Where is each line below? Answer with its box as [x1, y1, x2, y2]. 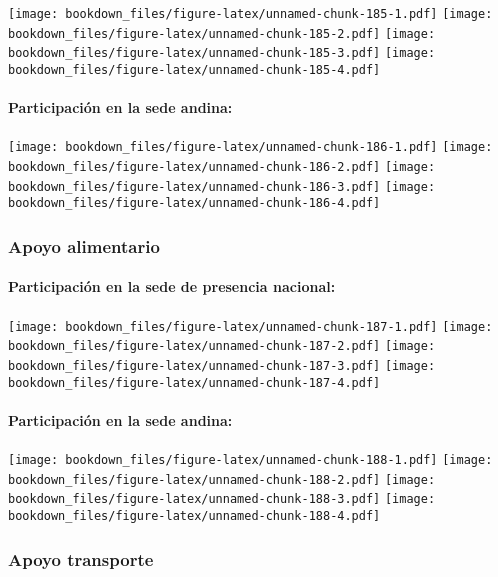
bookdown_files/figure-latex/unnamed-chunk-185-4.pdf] [8, 62, 381, 77]
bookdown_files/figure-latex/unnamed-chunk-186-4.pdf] [8, 196, 381, 211]
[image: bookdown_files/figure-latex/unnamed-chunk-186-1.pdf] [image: [8, 140, 493, 155]
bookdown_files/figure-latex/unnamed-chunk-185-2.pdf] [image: [8, 26, 436, 41]
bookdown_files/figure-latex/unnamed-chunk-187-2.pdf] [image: [8, 339, 436, 354]
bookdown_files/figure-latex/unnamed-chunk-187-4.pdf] [8, 375, 381, 390]
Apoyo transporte [8, 546, 154, 571]
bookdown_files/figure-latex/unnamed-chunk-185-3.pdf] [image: [8, 46, 436, 61]
